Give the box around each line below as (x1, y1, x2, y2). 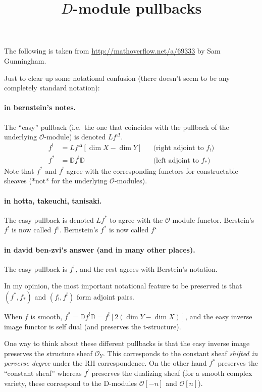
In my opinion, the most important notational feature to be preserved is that (4, 280, 242, 291)
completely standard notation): (4, 82, 100, 93)
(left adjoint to (153, 157, 199, 164)
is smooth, (30, 311, 63, 321)
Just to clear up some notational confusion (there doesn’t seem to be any (4, 72, 230, 83)
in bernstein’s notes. (4, 102, 76, 113)
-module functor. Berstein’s (170, 214, 254, 225)
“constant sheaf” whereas (4, 367, 82, 378)
